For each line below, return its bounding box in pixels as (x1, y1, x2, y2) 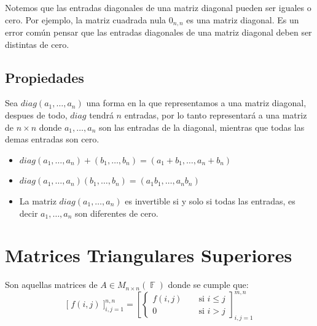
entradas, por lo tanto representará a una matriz (124, 109, 307, 122)
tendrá (89, 109, 114, 122)
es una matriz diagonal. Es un (186, 13, 299, 26)
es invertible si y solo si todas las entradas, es (125, 195, 295, 207)
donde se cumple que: (168, 278, 249, 291)
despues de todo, (5, 109, 68, 122)
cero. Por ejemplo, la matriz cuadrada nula (5, 13, 166, 26)
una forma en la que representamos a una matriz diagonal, (86, 96, 307, 109)
